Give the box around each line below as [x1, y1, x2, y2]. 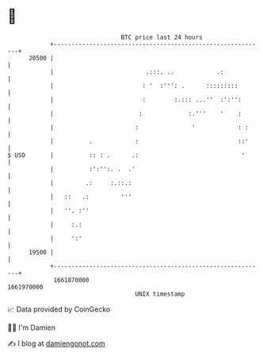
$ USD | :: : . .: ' [7, 151, 246, 159]
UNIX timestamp [135, 289, 185, 298]
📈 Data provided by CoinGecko [7, 304, 111, 314]
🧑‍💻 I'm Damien [7, 323, 56, 332]
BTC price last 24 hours [120, 33, 203, 41]
